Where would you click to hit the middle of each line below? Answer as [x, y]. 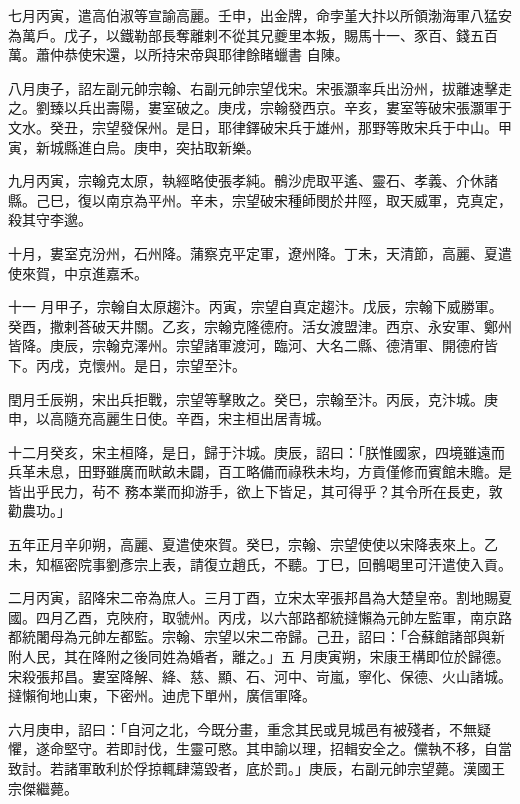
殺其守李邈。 [50, 219]
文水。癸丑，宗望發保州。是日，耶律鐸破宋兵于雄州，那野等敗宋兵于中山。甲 [260, 126]
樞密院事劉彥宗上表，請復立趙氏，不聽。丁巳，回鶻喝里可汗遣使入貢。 [280, 563]
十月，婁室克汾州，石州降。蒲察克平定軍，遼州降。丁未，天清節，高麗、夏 [253, 252]
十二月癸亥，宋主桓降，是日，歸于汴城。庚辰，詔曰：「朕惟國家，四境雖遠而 [256, 451]
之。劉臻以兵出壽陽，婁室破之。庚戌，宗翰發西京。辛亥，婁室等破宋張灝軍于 [260, 107]
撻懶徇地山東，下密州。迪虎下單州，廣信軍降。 [162, 695]
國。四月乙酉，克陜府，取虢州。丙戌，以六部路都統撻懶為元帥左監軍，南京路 [260, 616]
